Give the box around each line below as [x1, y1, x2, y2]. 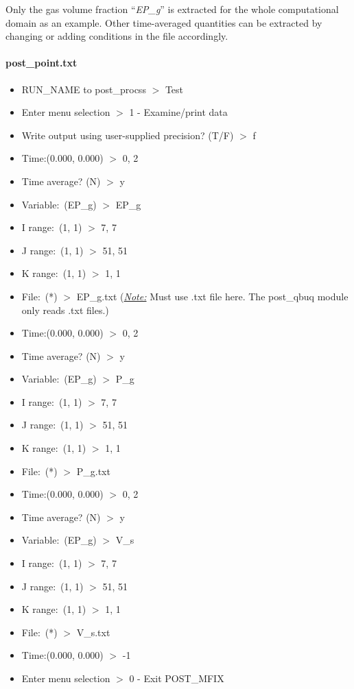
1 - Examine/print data [129, 105, 228, 119]
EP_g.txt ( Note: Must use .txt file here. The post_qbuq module [76, 289, 349, 303]
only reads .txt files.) [21, 302, 109, 317]
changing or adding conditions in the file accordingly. [5, 29, 228, 43]
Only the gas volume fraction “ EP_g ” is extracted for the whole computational [5, 2, 339, 16]
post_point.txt [5, 56, 78, 70]
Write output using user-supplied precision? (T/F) [21, 128, 234, 142]
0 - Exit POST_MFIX [129, 671, 224, 686]
